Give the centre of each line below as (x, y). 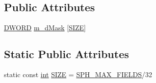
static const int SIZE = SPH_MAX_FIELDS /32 (78, 74)
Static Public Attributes (66, 54)
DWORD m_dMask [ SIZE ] (45, 28)
